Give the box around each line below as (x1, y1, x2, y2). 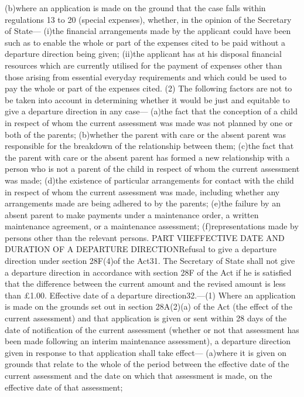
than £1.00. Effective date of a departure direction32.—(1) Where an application (5, 289, 296, 301)
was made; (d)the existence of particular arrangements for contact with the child (5, 174, 294, 186)
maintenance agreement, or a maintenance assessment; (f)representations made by (5, 220, 299, 232)
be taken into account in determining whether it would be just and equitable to (5, 93, 290, 106)
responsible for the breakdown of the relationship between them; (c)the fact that (5, 140, 294, 152)
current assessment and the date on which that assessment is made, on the (5, 369, 272, 381)
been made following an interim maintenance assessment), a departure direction (5, 335, 291, 347)
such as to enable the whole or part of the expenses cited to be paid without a (5, 36, 286, 48)
